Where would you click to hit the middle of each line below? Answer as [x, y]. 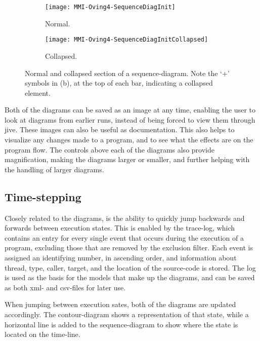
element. [38, 92]
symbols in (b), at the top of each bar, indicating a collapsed [119, 83]
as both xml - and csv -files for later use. [65, 287]
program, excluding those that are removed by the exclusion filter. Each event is [129, 248]
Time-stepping [43, 196]
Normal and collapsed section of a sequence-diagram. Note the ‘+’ [127, 73]
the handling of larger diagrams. [54, 169]
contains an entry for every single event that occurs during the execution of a [124, 237]
